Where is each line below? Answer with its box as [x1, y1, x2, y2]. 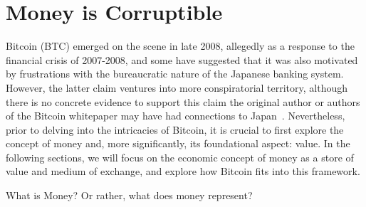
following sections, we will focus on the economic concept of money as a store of [6, 149, 354, 164]
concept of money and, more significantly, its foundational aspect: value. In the [6, 136, 350, 151]
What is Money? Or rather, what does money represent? [6, 188, 253, 203]
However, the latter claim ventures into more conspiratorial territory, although [6, 80, 348, 95]
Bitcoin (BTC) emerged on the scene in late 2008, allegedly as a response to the [6, 38, 355, 53]
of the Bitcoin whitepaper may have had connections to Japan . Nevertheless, [6, 108, 345, 123]
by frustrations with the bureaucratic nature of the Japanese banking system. [6, 66, 344, 81]
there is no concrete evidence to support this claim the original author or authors [6, 94, 360, 109]
